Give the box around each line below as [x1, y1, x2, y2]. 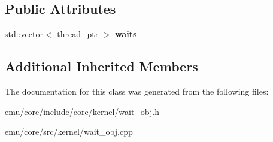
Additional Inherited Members [5, 57, 198, 75]
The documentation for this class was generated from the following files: [5, 85, 269, 97]
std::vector [5, 28, 43, 40]
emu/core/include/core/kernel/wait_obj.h [5, 105, 159, 117]
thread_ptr [57, 28, 99, 40]
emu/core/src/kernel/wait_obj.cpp [5, 125, 133, 138]
